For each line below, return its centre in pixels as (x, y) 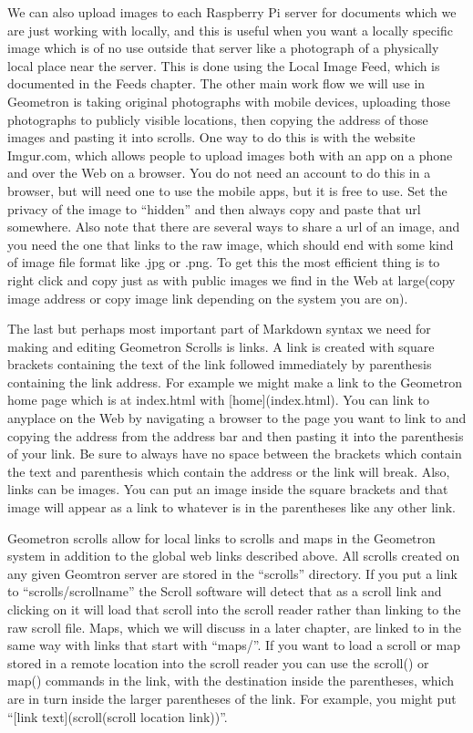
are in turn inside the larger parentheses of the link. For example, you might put (232, 698)
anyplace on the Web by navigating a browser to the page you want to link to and (237, 418)
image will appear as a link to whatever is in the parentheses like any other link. (231, 507)
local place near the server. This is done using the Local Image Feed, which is (224, 65)
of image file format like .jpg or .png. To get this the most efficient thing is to (224, 262)
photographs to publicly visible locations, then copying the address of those (218, 119)
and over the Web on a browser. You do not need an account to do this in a (219, 173)
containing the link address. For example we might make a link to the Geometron (235, 382)
